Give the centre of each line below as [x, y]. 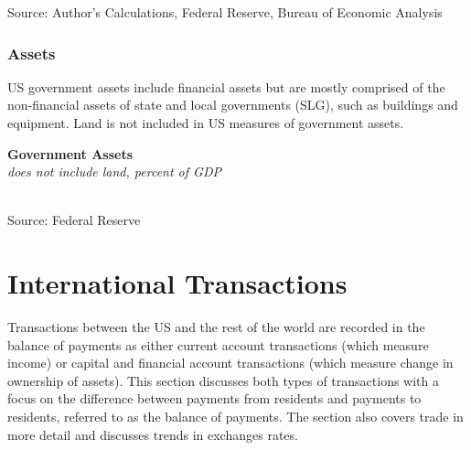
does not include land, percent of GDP [114, 171]
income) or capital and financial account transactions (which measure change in [230, 363]
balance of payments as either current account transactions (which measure [218, 344]
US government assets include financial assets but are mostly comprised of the [226, 86]
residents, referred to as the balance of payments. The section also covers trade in [235, 417]
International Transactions [177, 283]
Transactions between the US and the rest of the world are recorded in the [216, 327]
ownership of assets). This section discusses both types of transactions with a [223, 380]
